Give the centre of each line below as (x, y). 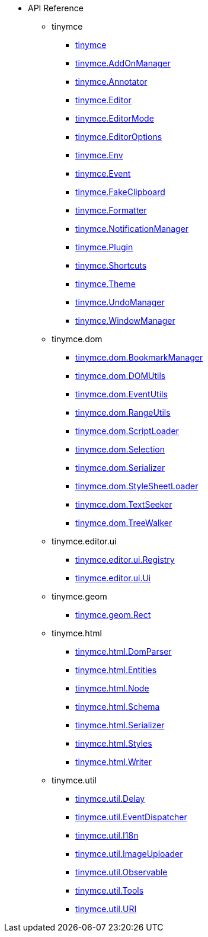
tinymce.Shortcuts (111, 265)
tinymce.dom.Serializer (120, 468)
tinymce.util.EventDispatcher (131, 817)
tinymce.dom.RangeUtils (123, 412)
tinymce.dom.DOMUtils (121, 376)
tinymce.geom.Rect (113, 615)
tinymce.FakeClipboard (120, 192)
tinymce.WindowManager (125, 321)
